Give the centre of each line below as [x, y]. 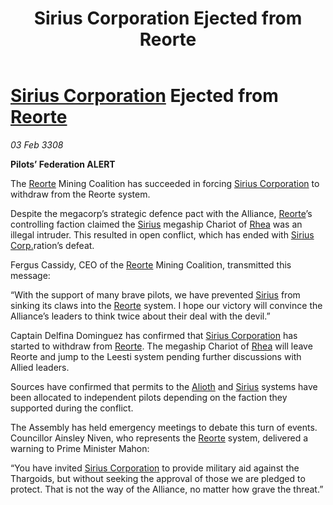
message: [30, 275]
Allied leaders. [40, 367]
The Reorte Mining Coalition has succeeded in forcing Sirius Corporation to [165, 183]
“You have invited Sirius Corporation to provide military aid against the [155, 468]
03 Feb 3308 [37, 144]
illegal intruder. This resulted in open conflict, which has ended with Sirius [162, 234]
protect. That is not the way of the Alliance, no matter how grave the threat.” [167, 489]
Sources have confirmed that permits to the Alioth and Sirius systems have [164, 386]
